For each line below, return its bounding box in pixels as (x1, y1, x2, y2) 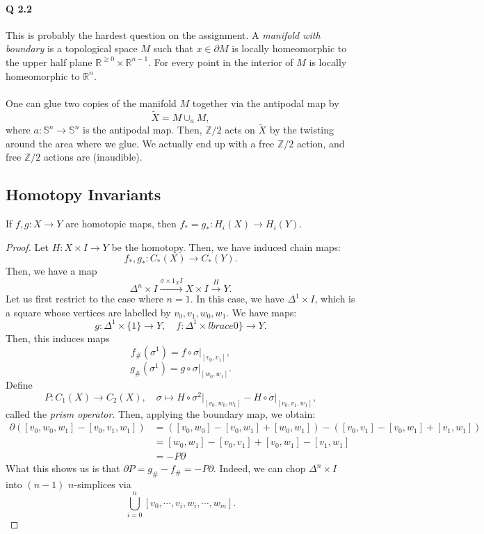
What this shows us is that (6, 461, 120, 476)
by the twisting (269, 122, 334, 137)
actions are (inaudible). (43, 149, 143, 164)
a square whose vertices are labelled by (6, 305, 171, 319)
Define (6, 378, 33, 392)
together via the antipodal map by (192, 95, 339, 110)
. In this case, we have (190, 291, 284, 306)
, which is (314, 291, 355, 306)
